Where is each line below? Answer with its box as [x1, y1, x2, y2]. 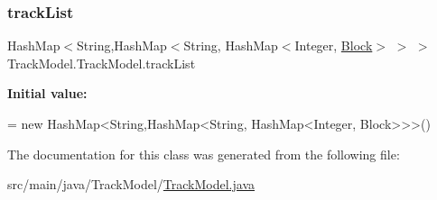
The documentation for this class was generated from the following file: [7, 144, 400, 163]
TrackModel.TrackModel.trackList [7, 53, 196, 72]
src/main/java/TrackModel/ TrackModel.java [7, 175, 256, 194]
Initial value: [7, 84, 88, 103]
